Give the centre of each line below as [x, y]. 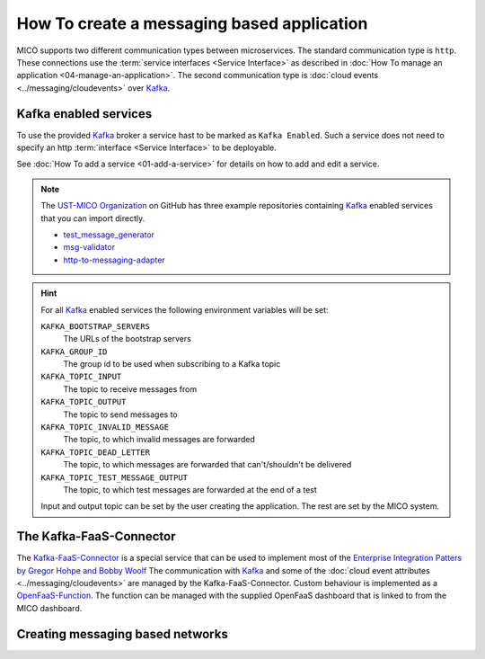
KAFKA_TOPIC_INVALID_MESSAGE [105, 427]
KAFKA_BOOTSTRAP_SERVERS [95, 326]
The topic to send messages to [121, 414]
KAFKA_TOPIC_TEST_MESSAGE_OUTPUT [115, 477]
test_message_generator [109, 235]
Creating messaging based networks [122, 634]
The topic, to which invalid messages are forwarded [159, 440]
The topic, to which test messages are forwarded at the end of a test [190, 490]
